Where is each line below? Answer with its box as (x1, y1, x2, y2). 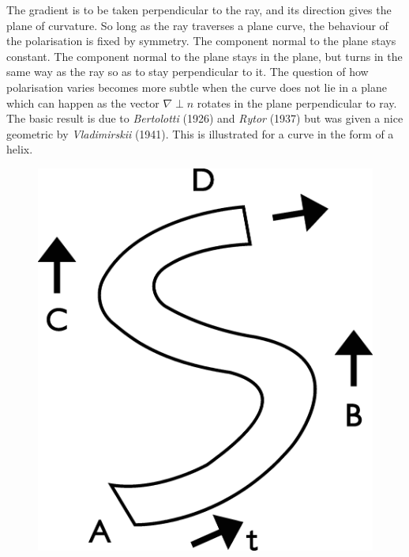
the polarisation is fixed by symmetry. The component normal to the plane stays (6, 32, 396, 49)
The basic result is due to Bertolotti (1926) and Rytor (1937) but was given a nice (6, 110, 403, 127)
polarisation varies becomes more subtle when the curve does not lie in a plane (6, 78, 387, 95)
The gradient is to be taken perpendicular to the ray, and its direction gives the (6, 2, 392, 17)
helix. (6, 141, 33, 157)
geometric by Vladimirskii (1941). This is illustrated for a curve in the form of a (6, 125, 394, 142)
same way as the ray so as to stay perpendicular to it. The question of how (6, 63, 369, 80)
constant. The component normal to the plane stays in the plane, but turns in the (6, 47, 403, 64)
